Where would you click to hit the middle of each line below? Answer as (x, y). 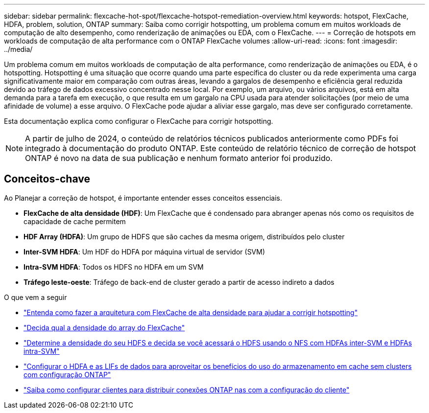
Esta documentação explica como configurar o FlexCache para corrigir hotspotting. (139, 121)
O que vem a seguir (36, 297)
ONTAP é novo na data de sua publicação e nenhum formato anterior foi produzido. (179, 158)
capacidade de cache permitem (75, 221)
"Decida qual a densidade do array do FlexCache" (104, 327)
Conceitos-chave (47, 179)
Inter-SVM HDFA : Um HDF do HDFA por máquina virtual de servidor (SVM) (144, 252)
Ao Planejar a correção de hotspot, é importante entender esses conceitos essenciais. (143, 198)
